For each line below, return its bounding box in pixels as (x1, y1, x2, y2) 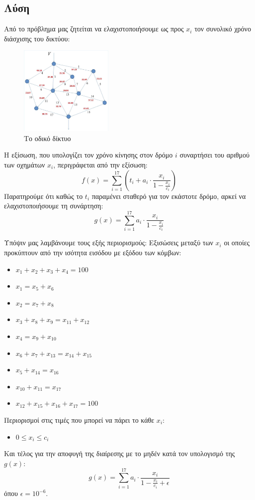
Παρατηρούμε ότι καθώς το (4, 190, 83, 201)
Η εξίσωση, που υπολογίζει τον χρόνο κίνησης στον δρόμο (4, 150, 173, 160)
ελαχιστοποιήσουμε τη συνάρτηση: (4, 200, 103, 211)
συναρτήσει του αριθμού (179, 150, 250, 160)
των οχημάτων (4, 160, 45, 170)
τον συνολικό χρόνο (194, 23, 251, 34)
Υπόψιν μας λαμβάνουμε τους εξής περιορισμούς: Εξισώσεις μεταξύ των (4, 237, 213, 248)
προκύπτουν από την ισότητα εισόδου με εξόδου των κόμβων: (4, 247, 181, 258)
